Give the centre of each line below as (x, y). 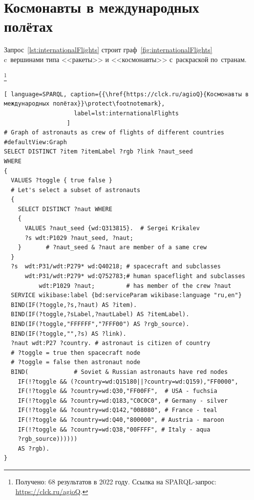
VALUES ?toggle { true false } (62, 181)
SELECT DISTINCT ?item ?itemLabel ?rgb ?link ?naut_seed (98, 152)
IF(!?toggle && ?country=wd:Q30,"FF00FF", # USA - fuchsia (117, 391)
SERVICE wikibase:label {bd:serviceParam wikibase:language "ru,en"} (126, 295)
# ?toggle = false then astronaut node (76, 362)
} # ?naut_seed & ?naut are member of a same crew (112, 248)
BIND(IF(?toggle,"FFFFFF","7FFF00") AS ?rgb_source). (100, 324)
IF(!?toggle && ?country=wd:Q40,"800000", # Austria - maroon (121, 420)
